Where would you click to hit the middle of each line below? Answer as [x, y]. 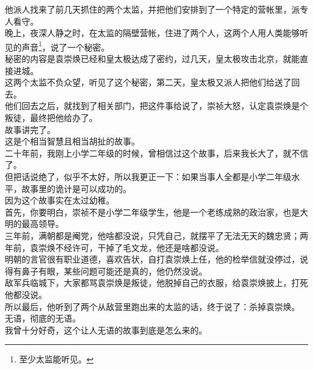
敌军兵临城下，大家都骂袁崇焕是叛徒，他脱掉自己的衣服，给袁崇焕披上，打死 [156, 283]
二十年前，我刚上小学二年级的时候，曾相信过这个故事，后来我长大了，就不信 [156, 153]
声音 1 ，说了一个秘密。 [65, 46]
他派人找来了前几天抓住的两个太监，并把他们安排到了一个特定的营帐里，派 [152, 9]
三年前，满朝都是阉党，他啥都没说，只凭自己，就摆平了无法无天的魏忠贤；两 [156, 235]
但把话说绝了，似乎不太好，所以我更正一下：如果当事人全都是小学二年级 [148, 176]
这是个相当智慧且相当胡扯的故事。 [72, 141]
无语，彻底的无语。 [43, 318]
